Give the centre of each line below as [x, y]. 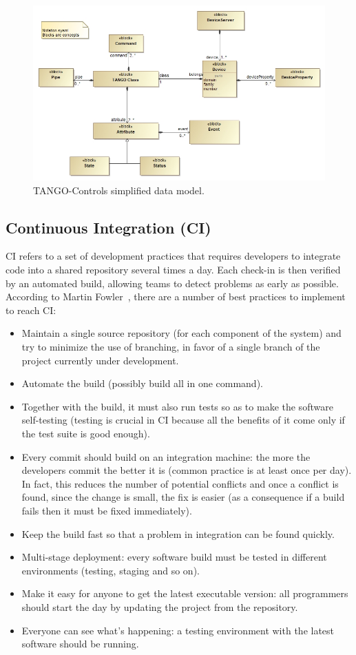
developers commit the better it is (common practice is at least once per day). [187, 470]
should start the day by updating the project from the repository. [160, 606]
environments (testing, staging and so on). [111, 570]
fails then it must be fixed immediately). [107, 510]
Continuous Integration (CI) [108, 227]
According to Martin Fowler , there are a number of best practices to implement [176, 297]
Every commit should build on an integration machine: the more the [166, 456]
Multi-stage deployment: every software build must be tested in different [174, 557]
